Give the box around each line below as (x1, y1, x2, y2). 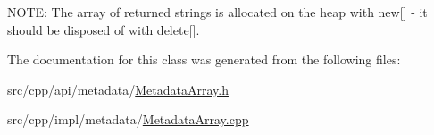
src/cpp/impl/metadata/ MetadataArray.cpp (7, 110, 249, 129)
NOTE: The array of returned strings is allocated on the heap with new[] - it (7, 3, 428, 21)
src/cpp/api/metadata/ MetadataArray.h (7, 80, 229, 98)
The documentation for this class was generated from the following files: (7, 50, 401, 69)
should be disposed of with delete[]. (7, 20, 200, 38)
